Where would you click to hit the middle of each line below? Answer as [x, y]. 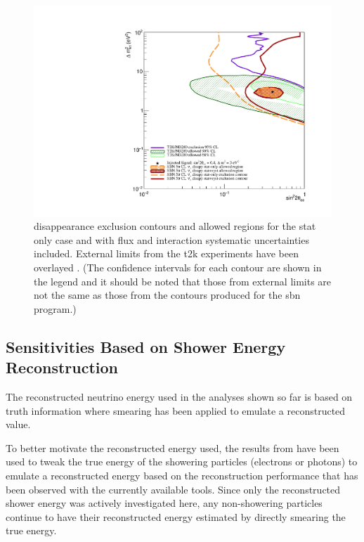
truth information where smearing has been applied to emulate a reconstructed [176, 410]
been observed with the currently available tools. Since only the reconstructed [173, 489]
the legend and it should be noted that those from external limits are [183, 281]
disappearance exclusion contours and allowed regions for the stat [175, 226]
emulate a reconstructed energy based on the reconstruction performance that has [182, 475]
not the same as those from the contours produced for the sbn [167, 295]
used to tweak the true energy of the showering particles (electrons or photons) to [182, 462]
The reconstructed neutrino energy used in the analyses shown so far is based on [179, 396]
